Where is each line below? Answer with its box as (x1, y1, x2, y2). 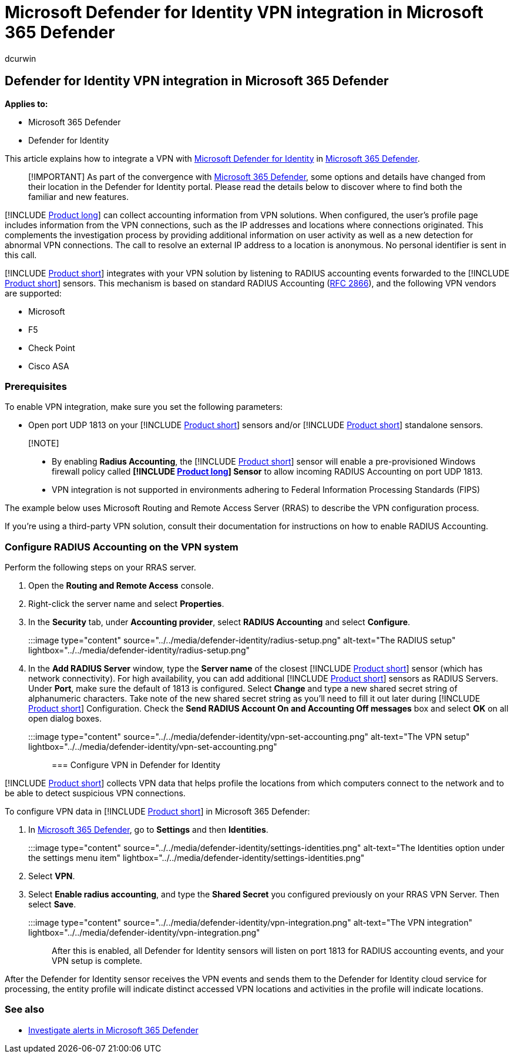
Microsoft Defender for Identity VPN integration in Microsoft (5, 2, 483, 22)
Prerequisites (5, 380, 67, 392)
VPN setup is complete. (52, 956, 143, 966)
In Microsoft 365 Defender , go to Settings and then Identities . (28, 825, 268, 835)
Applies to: (5, 98, 48, 109)
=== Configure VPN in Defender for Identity (52, 760, 221, 770)
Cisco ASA (28, 361, 69, 371)
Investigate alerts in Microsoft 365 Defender (28, 1024, 199, 1035)
